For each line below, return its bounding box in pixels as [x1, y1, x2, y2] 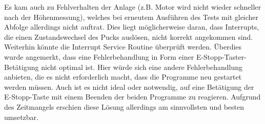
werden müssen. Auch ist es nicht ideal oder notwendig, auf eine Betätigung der [4, 81, 254, 92]
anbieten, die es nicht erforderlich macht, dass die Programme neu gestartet [4, 71, 242, 82]
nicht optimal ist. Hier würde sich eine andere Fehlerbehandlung [41, 61, 243, 72]
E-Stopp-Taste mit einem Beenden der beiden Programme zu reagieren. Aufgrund [4, 91, 261, 102]
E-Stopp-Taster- [196, 51, 247, 62]
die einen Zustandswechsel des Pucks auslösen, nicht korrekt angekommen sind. [4, 31, 253, 42]
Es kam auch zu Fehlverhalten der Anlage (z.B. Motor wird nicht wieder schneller [4, 2, 261, 12]
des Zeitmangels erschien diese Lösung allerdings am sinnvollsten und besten [4, 101, 244, 112]
